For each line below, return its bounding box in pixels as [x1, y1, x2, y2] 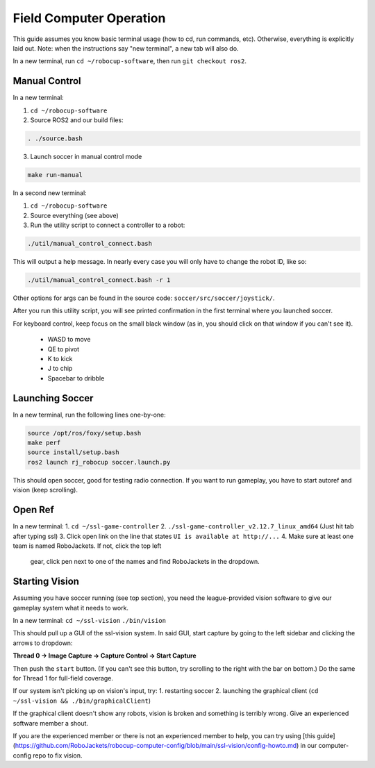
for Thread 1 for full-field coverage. [12, 674, 114, 682]
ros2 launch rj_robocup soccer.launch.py [27, 458, 171, 466]
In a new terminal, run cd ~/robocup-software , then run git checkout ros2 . [12, 57, 247, 65]
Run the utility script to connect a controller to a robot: [30, 221, 185, 229]
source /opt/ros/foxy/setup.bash [27, 429, 142, 437]
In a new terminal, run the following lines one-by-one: [12, 410, 166, 419]
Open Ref [12, 504, 55, 516]
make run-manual [27, 171, 83, 178]
